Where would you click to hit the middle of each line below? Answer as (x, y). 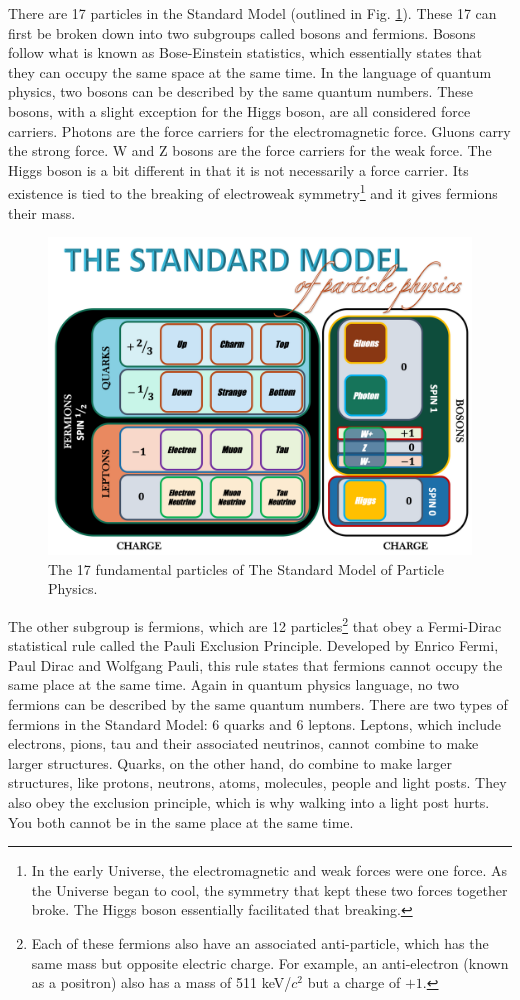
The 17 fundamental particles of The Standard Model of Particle (246, 568)
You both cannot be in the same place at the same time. (181, 821)
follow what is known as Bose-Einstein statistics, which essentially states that (245, 52)
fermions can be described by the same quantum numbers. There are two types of (258, 704)
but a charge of (354, 982)
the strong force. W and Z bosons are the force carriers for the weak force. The (250, 150)
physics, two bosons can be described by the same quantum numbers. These (240, 91)
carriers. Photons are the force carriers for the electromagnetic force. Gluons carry (259, 130)
